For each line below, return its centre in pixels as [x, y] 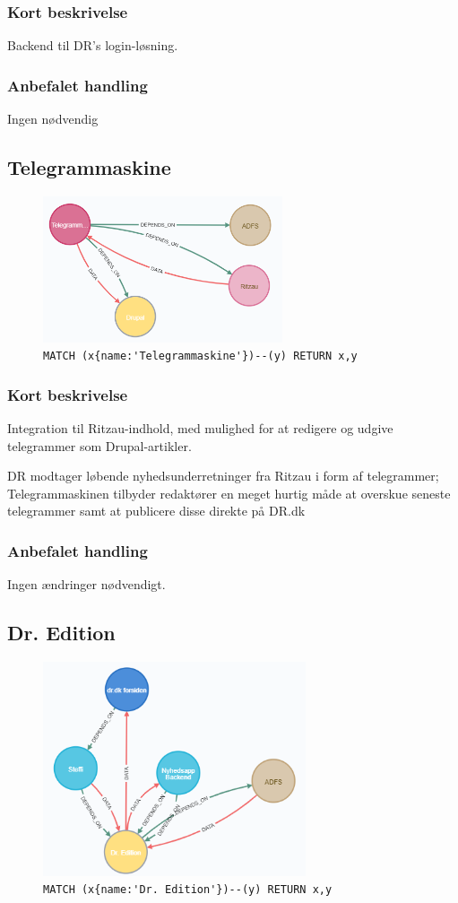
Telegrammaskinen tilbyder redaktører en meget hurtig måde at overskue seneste [229, 493]
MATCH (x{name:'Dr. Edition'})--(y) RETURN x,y [188, 890]
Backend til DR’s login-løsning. [93, 45]
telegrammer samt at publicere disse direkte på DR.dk [156, 511]
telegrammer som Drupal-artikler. [99, 445]
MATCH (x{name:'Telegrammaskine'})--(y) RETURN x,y [200, 356]
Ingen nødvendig [53, 119]
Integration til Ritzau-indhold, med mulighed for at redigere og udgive [200, 428]
